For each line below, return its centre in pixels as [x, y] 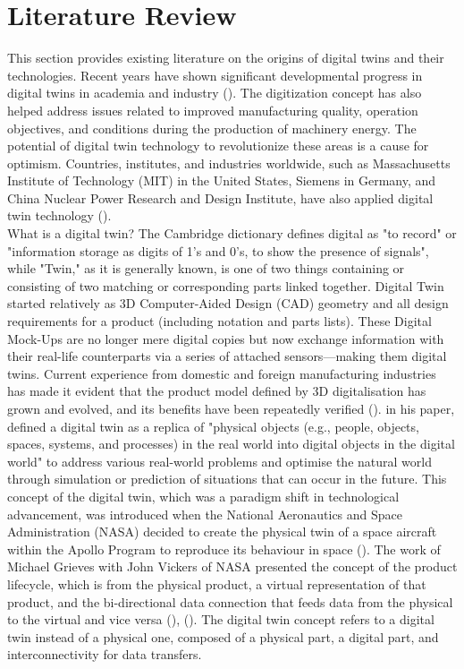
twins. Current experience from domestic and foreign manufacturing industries [222, 373]
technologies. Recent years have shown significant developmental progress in [215, 75]
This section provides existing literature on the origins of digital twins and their [226, 58]
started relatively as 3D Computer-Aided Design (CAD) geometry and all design [228, 303]
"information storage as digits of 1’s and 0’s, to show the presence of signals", [218, 250]
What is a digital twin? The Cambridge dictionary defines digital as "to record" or [232, 233]
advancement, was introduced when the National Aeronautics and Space [205, 514]
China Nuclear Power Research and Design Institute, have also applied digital [220, 197]
